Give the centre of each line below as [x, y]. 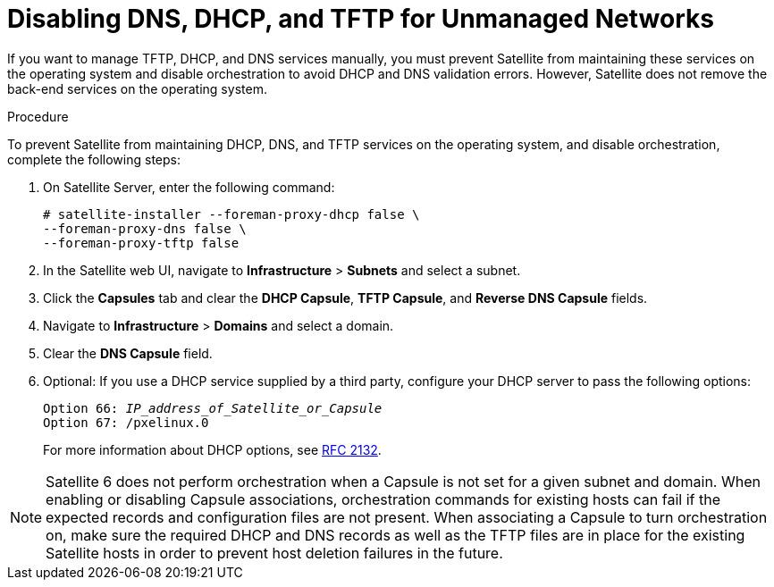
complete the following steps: [94, 159]
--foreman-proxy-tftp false [141, 243]
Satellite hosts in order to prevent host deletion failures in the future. [274, 553]
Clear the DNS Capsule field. [128, 353]
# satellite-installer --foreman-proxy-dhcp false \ [231, 214]
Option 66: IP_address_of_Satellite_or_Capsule [213, 408]
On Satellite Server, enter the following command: [189, 187]
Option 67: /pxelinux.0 [126, 422]
